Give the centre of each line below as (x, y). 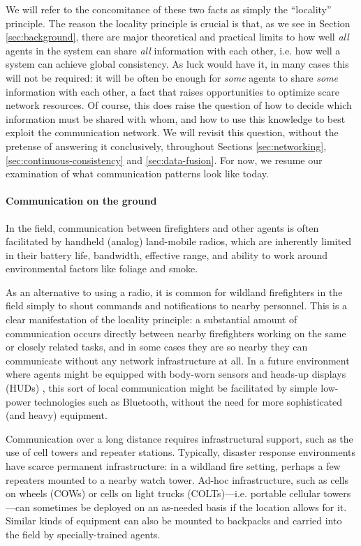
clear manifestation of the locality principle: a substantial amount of (152, 319)
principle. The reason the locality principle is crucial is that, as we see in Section (178, 23)
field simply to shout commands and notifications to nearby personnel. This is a (177, 305)
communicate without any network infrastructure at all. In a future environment (178, 360)
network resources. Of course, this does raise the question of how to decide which (179, 105)
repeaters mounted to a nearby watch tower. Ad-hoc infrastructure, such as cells (177, 479)
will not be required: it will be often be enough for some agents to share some (172, 77)
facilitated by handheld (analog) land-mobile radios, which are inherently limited (178, 241)
